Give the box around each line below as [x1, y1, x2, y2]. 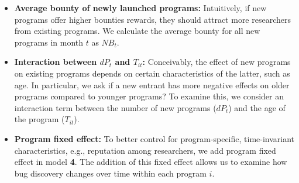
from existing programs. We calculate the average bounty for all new [14, 25, 260, 37]
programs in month [14, 36, 84, 48]
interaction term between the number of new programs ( [14, 101, 216, 113]
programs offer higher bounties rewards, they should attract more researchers [14, 13, 291, 25]
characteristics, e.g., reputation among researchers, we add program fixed [14, 144, 276, 156]
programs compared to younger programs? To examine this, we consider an [14, 90, 284, 102]
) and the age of [228, 101, 286, 113]
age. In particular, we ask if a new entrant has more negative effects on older [14, 78, 290, 91]
